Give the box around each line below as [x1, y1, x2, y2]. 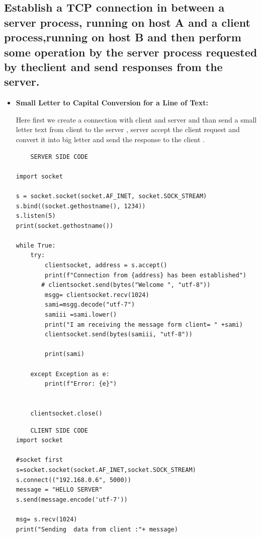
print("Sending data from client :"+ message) [16, 525, 178, 533]
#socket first [16, 456, 63, 464]
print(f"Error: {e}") [45, 380, 117, 388]
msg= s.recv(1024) [16, 515, 77, 523]
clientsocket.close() [30, 409, 103, 417]
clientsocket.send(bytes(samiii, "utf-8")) [45, 331, 193, 338]
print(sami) [45, 350, 84, 358]
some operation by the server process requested [4, 44, 257, 59]
